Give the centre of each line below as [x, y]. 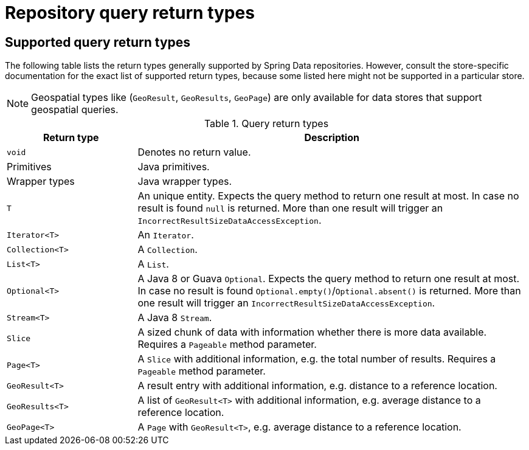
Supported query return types [98, 42]
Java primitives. [174, 167]
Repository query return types [130, 13]
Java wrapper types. [185, 182]
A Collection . [168, 250]
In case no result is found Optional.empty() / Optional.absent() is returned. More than [329, 291]
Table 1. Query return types [266, 124]
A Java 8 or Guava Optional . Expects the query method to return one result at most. [329, 279]
